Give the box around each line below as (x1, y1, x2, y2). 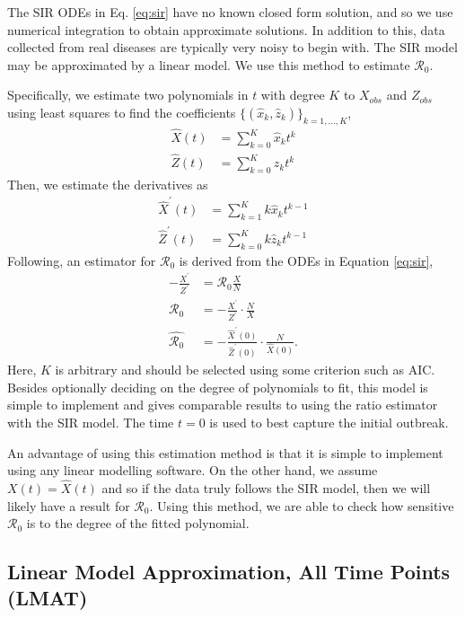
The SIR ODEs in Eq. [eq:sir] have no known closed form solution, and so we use (7, 3, 453, 21)
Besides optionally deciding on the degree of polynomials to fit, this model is (7, 377, 428, 396)
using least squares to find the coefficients (7, 102, 236, 121)
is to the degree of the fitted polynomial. (26, 514, 250, 533)
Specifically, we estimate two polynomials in (7, 85, 249, 104)
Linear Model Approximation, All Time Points (7, 558, 451, 586)
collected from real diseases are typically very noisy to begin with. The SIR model (7, 38, 458, 57)
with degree (260, 85, 325, 104)
